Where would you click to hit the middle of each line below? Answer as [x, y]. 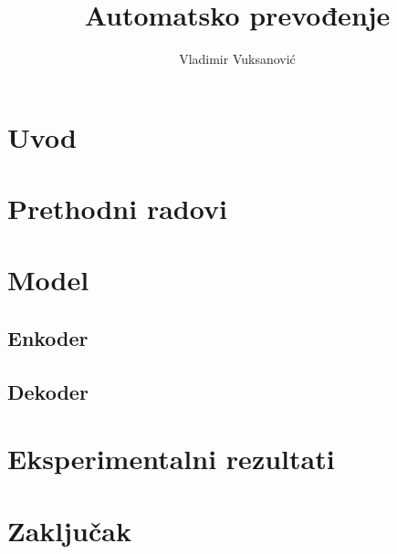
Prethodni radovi [117, 209]
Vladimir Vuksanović [237, 59]
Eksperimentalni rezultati [171, 459]
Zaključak [69, 530]
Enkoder [48, 338]
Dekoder [48, 391]
